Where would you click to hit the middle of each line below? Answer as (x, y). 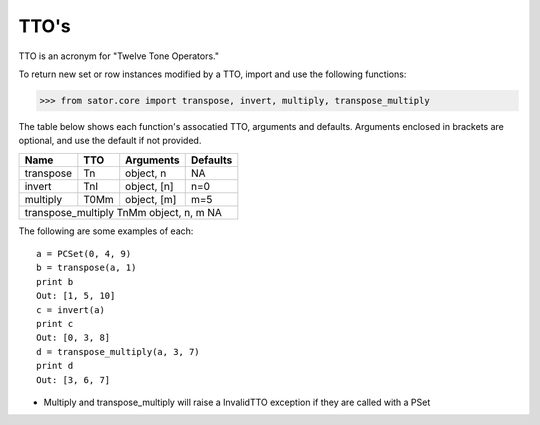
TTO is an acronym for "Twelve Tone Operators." (119, 56)
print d (55, 366)
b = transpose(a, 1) (86, 268)
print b (55, 281)
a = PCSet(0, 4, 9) (84, 254)
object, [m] (151, 199)
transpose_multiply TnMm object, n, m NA (123, 212)
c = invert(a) (70, 309)
